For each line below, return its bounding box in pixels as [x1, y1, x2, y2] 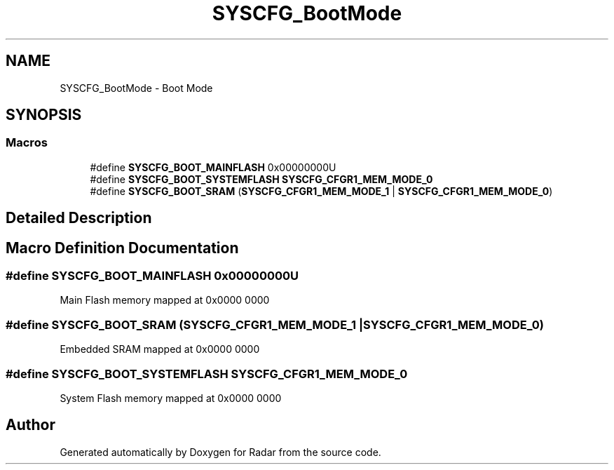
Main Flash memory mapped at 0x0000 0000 [60, 294, 270, 307]
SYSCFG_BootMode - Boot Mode [60, 81, 213, 94]
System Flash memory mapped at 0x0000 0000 [60, 391, 282, 404]
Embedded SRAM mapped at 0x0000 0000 [60, 343, 260, 356]
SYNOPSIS [6, 106, 82, 124]
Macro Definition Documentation [6, 239, 239, 257]
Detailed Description [6, 209, 152, 227]
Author [6, 416, 55, 434]
